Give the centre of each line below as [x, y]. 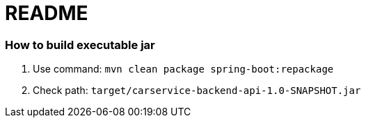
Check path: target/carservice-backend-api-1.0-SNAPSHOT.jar [197, 91]
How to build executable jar [80, 45]
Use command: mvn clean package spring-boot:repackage [183, 69]
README [47, 13]
